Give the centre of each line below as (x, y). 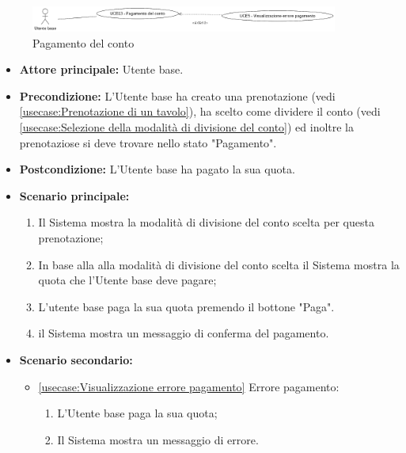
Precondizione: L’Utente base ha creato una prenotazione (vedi (177, 95)
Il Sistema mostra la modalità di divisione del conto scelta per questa (206, 222)
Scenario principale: (74, 195)
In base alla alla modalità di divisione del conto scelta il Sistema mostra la (219, 264)
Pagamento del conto (83, 42)
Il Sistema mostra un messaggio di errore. (158, 439)
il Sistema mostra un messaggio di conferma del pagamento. (184, 333)
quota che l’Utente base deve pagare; (127, 280)
